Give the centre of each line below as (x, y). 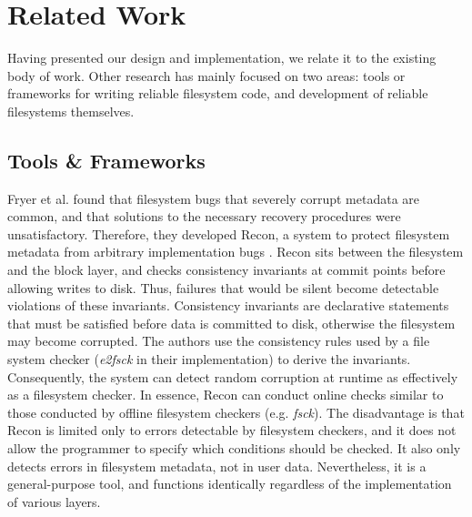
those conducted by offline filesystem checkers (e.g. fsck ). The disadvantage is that (236, 412)
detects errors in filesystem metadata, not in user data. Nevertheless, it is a (217, 466)
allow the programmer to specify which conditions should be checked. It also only (234, 448)
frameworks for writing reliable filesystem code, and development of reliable (218, 93)
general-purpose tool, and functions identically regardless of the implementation (230, 484)
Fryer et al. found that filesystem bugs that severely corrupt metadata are (214, 198)
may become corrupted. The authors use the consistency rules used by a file (219, 341)
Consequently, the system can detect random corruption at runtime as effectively (233, 376)
